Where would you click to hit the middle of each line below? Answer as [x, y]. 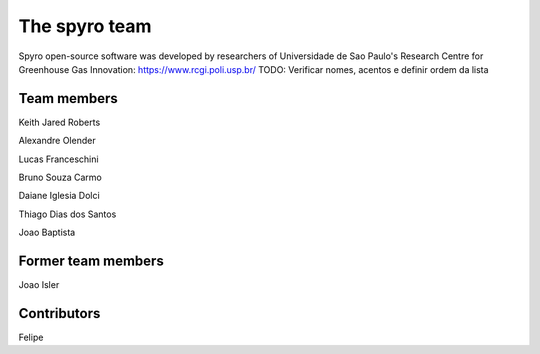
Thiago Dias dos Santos [67, 214]
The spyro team [85, 26]
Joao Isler [39, 285]
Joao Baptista [47, 232]
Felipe [31, 337]
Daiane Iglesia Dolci [59, 196]
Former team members [91, 261]
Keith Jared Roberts [59, 122]
